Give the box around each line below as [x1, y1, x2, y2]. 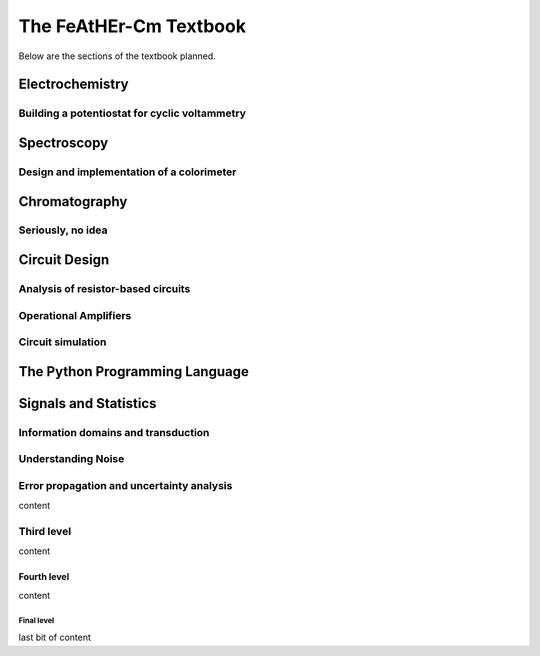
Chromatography [18, 193, 128, 210]
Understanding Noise [18, 452, 125, 466]
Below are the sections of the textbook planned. [18, 50, 217, 62]
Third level [18, 525, 72, 539]
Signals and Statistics [18, 395, 157, 412]
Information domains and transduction [18, 425, 210, 439]
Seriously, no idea [18, 223, 108, 237]
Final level [18, 615, 55, 625]
